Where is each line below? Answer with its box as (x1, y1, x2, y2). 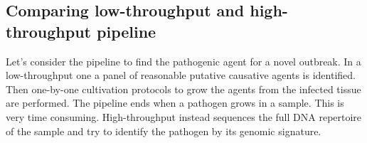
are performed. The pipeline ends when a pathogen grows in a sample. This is (6, 95, 344, 110)
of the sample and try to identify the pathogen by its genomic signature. (6, 123, 321, 138)
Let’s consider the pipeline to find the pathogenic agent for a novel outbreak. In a (6, 53, 361, 68)
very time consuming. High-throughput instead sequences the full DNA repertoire (6, 109, 362, 124)
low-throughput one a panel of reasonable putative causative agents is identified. (6, 68, 356, 83)
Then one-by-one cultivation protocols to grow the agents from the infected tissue (6, 81, 361, 96)
